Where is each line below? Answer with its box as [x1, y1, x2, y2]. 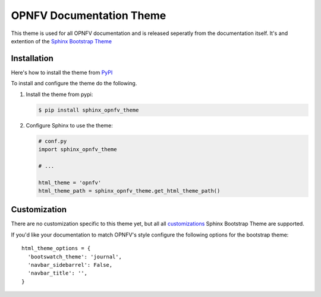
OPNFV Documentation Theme [11, 9, 166, 22]
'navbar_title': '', [27, 270, 88, 277]
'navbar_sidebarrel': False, [27, 261, 113, 268]
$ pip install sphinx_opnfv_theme [38, 107, 139, 113]
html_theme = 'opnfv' [38, 179, 102, 186]
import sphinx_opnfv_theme [38, 146, 117, 152]
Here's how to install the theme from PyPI [11, 69, 113, 76]
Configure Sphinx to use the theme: [26, 122, 113, 129]
